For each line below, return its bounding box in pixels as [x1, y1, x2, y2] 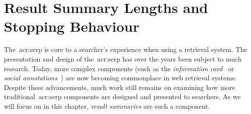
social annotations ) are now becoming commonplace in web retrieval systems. [4, 73, 237, 83]
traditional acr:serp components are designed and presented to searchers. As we [4, 91, 241, 101]
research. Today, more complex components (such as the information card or [4, 63, 235, 73]
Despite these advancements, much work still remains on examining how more [4, 82, 235, 92]
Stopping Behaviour [4, 16, 140, 36]
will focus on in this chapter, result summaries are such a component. [4, 101, 210, 111]
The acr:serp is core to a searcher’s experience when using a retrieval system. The [4, 44, 248, 54]
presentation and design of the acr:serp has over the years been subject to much [4, 53, 242, 63]
